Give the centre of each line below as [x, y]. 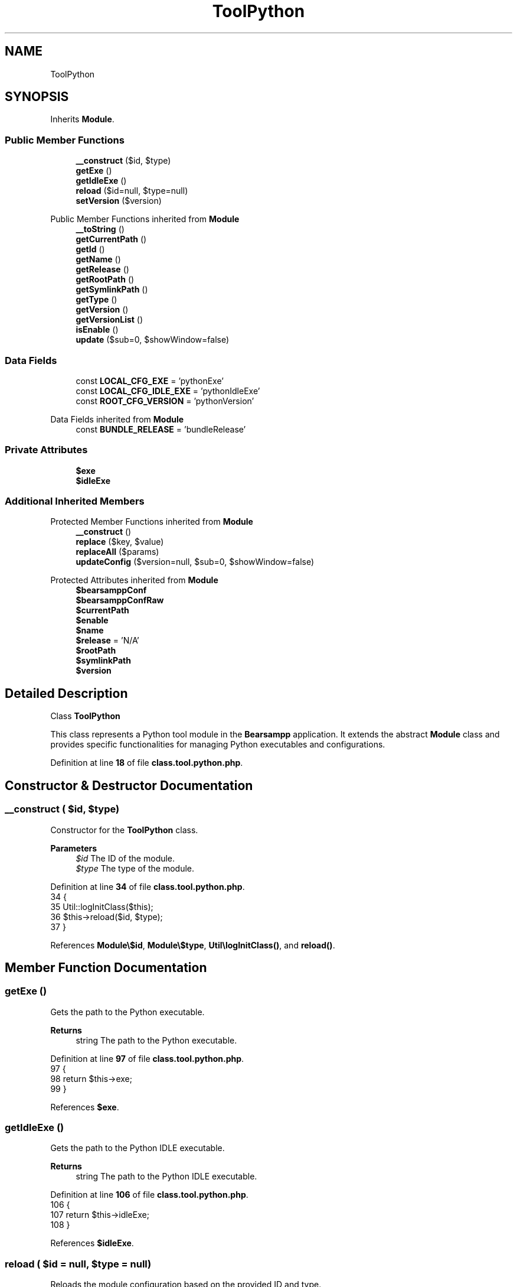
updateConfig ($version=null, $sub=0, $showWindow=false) [195, 562]
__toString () [100, 229]
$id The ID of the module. [125, 858]
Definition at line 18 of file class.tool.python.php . [147, 763]
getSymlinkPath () [112, 290]
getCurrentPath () [111, 239]
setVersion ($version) [119, 201]
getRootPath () [105, 279]
